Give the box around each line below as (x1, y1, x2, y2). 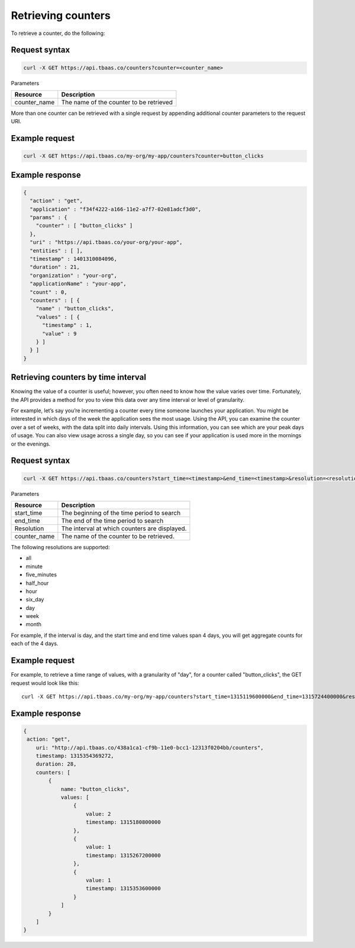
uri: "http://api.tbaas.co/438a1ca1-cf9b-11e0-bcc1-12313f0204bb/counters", (35, 744, 264, 751)
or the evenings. (11, 440, 51, 447)
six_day (25, 596, 44, 603)
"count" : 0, (30, 289, 67, 296)
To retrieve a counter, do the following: (11, 30, 105, 37)
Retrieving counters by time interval (11, 372, 146, 382)
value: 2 (86, 811, 111, 817)
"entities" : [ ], (30, 247, 83, 254)
